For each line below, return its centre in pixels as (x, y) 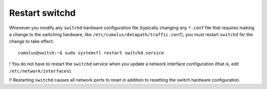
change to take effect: (32, 42)
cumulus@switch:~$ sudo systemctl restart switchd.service (91, 53)
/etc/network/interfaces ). (41, 71)
